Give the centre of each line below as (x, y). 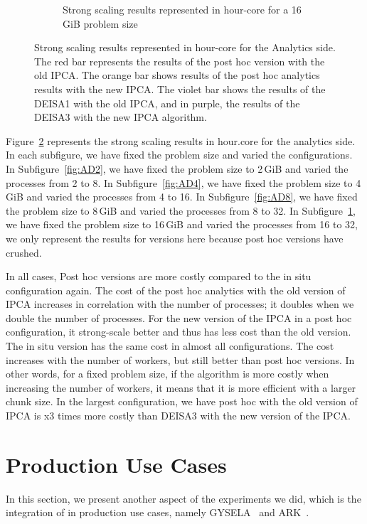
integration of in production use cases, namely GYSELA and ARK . (158, 512)
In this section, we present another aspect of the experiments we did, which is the (183, 498)
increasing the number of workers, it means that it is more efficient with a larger (181, 387)
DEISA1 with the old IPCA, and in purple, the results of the (167, 103)
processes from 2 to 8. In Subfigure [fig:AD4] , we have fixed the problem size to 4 (183, 182)
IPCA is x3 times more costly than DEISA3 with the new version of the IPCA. (178, 416)
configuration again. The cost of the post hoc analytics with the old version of (176, 290)
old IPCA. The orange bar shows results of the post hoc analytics (177, 75)
